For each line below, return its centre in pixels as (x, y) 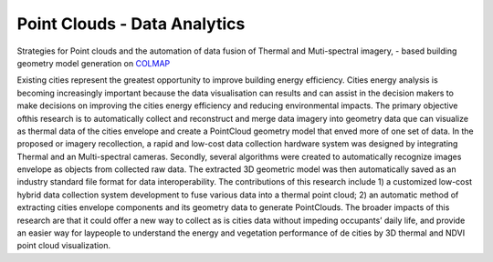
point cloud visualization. (64, 246)
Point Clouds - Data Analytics (131, 24)
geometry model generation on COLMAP (94, 63)
